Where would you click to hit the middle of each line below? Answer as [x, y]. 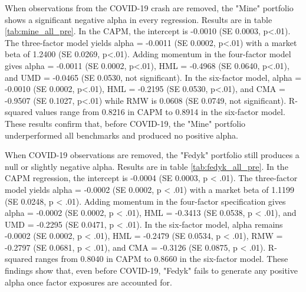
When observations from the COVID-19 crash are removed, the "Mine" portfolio [149, 8]
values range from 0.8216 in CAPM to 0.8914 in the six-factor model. [160, 112]
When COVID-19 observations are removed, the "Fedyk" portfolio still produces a [152, 155]
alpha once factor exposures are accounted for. [88, 282]
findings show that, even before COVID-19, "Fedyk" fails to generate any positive [151, 270]
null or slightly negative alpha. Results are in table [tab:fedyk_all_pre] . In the [147, 166]
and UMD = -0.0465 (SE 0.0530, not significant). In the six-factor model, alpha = [153, 77]
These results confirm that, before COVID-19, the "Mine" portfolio [125, 123]
